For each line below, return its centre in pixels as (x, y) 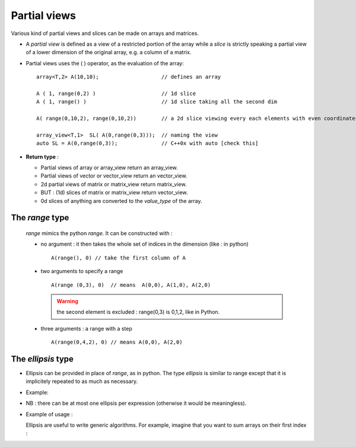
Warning (67, 301)
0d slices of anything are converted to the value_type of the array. (121, 201)
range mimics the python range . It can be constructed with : (99, 233)
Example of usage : (50, 414)
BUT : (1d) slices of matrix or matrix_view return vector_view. (114, 192)
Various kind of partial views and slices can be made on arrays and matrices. (105, 33)
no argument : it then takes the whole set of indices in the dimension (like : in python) (144, 244)
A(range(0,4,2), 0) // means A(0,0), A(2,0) (117, 342)
